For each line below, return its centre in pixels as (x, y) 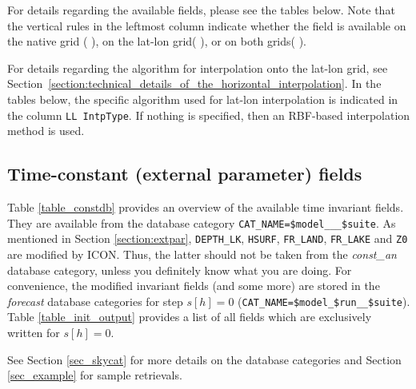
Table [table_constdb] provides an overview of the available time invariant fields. (206, 207)
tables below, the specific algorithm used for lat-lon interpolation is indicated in (203, 99)
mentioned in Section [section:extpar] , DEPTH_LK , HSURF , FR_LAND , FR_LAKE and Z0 (208, 238)
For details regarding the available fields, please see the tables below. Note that (201, 10)
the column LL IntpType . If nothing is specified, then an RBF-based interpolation (209, 115)
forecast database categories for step (95, 301)
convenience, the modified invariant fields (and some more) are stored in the (194, 286)
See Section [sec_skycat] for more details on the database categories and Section (204, 359)
